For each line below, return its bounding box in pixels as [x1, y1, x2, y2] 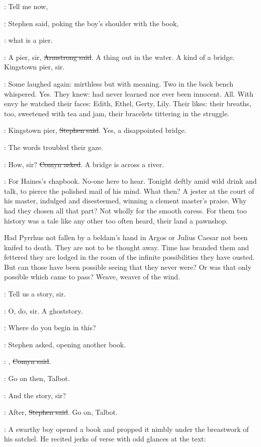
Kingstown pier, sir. [4, 61, 65, 72]
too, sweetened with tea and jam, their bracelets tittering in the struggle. [4, 108, 229, 118]
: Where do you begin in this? [4, 322, 96, 333]
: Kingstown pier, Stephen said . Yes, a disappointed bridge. [4, 125, 187, 135]
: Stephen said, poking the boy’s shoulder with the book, [4, 18, 179, 28]
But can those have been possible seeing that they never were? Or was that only [4, 261, 251, 272]
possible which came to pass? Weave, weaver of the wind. [4, 271, 180, 282]
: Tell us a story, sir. [4, 288, 66, 299]
